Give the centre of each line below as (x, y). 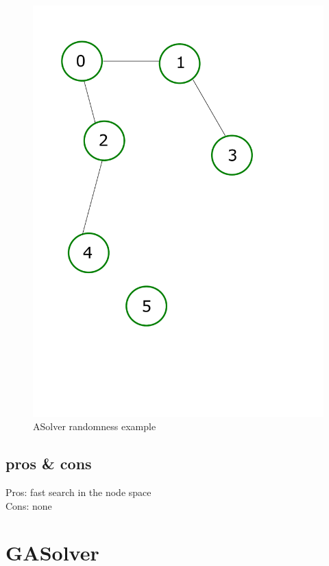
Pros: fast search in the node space (78, 492)
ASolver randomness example (95, 426)
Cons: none (29, 505)
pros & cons (49, 463)
